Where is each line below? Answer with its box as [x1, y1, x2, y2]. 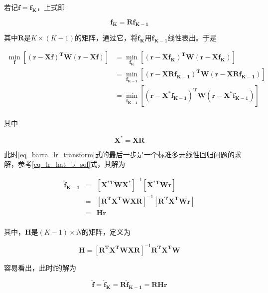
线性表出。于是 [167, 32, 217, 43]
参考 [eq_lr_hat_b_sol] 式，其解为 [17, 159, 126, 169]
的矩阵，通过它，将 [75, 32, 138, 43]
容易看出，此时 [4, 262, 53, 273]
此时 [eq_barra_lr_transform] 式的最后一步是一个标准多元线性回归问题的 [4, 149, 235, 159]
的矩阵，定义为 [81, 226, 131, 237]
